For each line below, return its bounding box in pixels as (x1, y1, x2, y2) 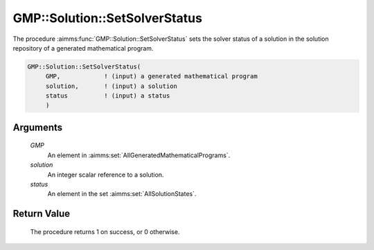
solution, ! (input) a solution (45, 82, 178, 90)
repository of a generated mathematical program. (12, 44, 154, 52)
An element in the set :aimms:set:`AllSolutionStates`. (47, 190, 197, 198)
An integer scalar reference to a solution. (47, 170, 164, 179)
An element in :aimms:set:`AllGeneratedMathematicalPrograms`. (47, 151, 231, 159)
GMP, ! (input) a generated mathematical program (45, 73, 258, 80)
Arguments (12, 121, 63, 133)
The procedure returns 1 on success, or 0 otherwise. (30, 227, 180, 235)
